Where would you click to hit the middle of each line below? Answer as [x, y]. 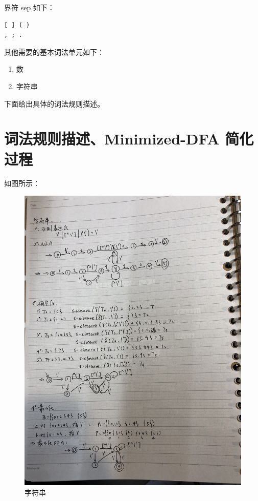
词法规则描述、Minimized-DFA [112, 139]
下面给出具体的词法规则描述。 [54, 103]
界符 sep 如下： [29, 7]
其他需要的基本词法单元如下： [54, 51]
